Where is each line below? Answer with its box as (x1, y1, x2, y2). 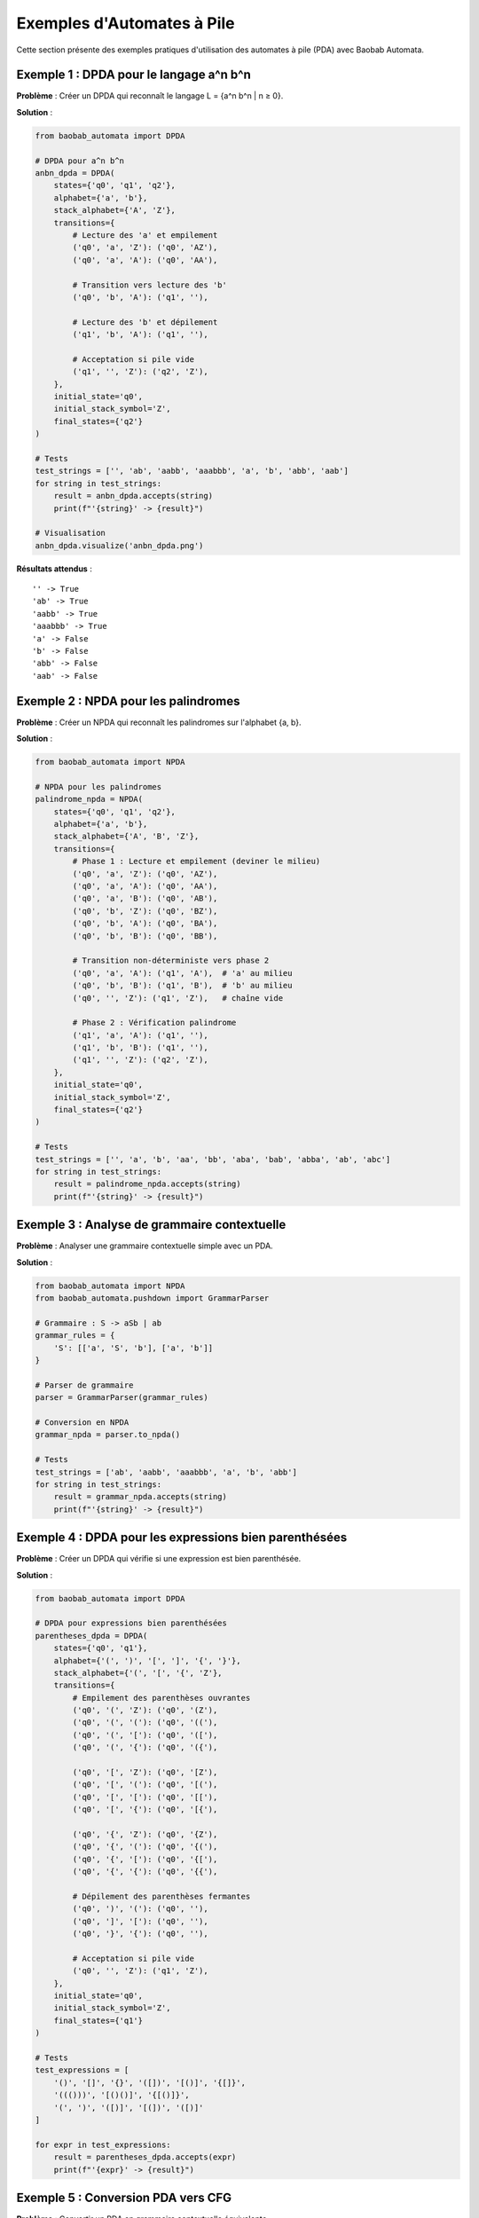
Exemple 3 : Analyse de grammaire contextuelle (16, 1217, 287, 1232)
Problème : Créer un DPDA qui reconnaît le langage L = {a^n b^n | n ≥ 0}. (16, 90, 284, 101)
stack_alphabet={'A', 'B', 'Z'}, (53, 831, 200, 842)
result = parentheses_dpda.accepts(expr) (53, 2152, 237, 2162)
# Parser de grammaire (35, 1380, 134, 1390)
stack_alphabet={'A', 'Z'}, (53, 205, 177, 216)
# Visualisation (35, 528, 106, 539)
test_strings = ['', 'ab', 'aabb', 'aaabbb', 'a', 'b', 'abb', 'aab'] (35, 466, 349, 476)
